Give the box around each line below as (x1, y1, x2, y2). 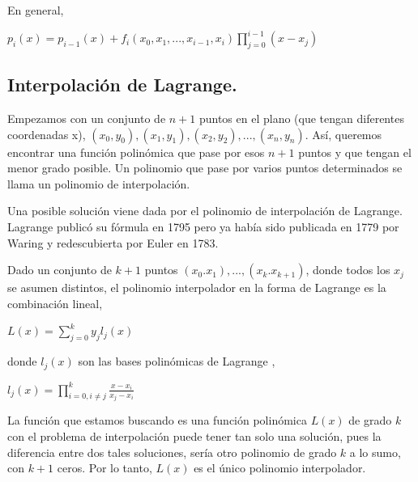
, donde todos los (305, 261, 390, 278)
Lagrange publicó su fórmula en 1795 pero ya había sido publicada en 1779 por (7, 218, 399, 235)
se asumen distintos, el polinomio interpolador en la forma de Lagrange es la (7, 279, 386, 296)
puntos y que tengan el (298, 143, 412, 160)
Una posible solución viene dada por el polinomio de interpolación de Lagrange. (7, 202, 403, 219)
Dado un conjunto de (7, 261, 112, 278)
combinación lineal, (7, 294, 103, 311)
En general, (7, 2, 64, 18)
